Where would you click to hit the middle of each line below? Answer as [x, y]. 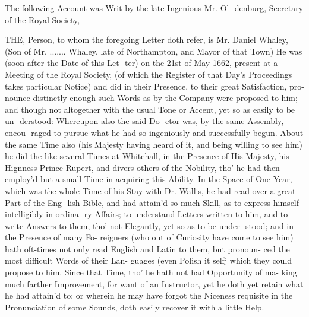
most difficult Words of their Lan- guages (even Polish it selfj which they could [149, 260]
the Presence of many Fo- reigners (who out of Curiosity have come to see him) [149, 237]
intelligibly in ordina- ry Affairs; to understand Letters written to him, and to [146, 214]
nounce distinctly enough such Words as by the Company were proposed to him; [151, 98]
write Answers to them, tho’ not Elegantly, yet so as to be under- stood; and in [149, 225]
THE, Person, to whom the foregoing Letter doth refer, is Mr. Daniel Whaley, [146, 39]
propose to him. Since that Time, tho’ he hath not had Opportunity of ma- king [151, 272]
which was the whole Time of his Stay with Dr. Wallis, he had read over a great [150, 190]
